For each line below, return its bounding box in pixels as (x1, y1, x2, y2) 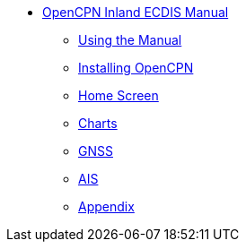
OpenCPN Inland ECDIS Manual (42, 4, 229, 20)
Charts (78, 116, 118, 131)
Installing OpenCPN (78, 60, 194, 75)
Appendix (78, 199, 135, 214)
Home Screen (78, 88, 159, 103)
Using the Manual (78, 32, 182, 47)
